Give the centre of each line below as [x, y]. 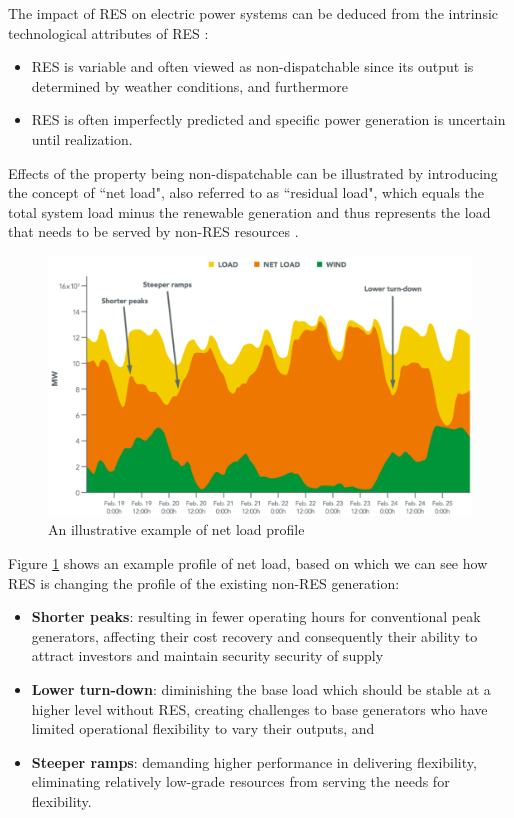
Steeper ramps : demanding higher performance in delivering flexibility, [254, 761]
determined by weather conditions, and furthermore [189, 85]
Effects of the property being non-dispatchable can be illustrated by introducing [253, 172]
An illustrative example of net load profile [176, 529]
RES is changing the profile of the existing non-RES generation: [204, 582]
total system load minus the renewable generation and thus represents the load [249, 211]
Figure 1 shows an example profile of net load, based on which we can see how [248, 562]
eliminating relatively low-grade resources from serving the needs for [240, 781]
